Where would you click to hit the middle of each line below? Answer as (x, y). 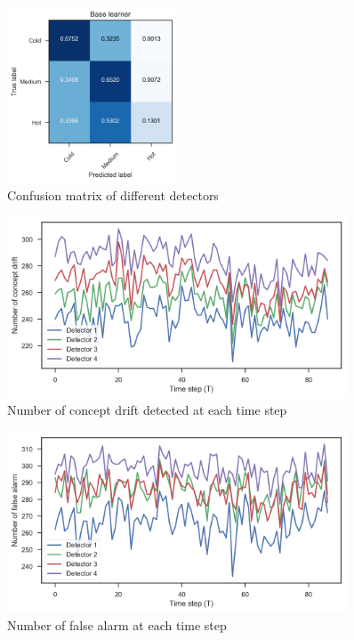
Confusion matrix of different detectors (113, 194)
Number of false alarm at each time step (117, 624)
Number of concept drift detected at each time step (147, 410)
